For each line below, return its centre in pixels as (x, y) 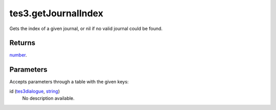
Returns (22, 43)
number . (18, 55)
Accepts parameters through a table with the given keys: (69, 82)
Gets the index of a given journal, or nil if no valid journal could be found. (86, 29)
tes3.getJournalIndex (56, 13)
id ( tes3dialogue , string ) (35, 91)
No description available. (49, 98)
